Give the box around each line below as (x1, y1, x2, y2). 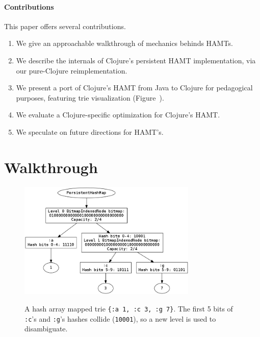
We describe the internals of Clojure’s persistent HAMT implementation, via (16, 55, 256, 65)
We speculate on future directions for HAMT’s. (16, 126, 164, 137)
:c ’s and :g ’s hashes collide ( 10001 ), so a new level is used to (24, 313, 216, 324)
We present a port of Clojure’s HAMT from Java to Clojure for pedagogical (16, 82, 253, 93)
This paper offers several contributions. (4, 20, 126, 31)
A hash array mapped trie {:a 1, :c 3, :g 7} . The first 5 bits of (24, 303, 233, 314)
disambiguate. (24, 323, 68, 334)
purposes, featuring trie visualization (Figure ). (16, 92, 164, 103)
